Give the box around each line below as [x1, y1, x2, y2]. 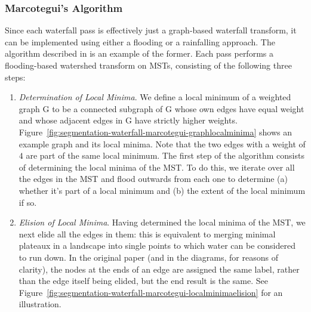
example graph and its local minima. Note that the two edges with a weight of [19, 137, 306, 150]
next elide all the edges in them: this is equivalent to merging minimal [19, 227, 276, 240]
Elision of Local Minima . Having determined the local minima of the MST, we [19, 216, 306, 228]
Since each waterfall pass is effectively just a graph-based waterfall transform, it [5, 24, 297, 36]
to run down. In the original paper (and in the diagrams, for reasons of [19, 251, 278, 263]
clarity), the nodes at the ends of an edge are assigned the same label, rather [19, 262, 300, 275]
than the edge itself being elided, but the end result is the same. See [19, 274, 269, 287]
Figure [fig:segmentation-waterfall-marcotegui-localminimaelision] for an [19, 286, 283, 298]
